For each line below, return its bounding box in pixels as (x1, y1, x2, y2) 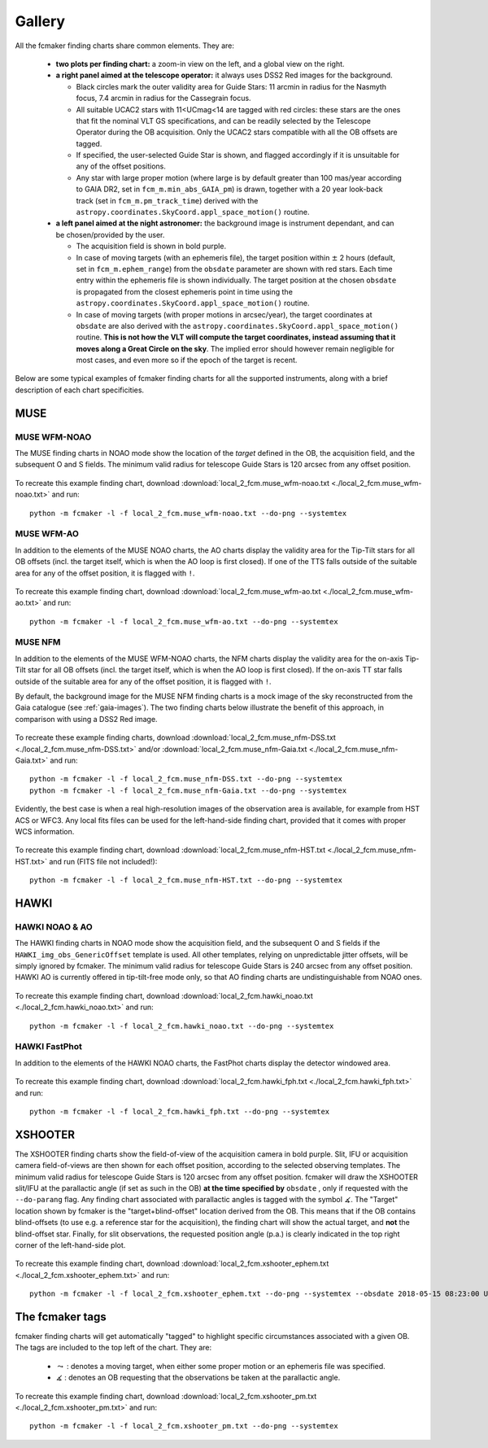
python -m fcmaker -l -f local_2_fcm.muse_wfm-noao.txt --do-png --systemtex (29, 509, 347, 518)
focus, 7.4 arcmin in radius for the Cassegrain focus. (76, 94, 251, 103)
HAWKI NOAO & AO (15, 921, 93, 932)
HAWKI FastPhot (15, 1041, 83, 1052)
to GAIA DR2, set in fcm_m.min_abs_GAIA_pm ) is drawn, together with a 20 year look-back (76, 184, 383, 195)
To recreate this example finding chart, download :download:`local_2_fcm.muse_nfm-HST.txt (15, 845, 326, 855)
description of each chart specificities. (15, 385, 145, 395)
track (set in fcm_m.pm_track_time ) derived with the (76, 195, 259, 205)
